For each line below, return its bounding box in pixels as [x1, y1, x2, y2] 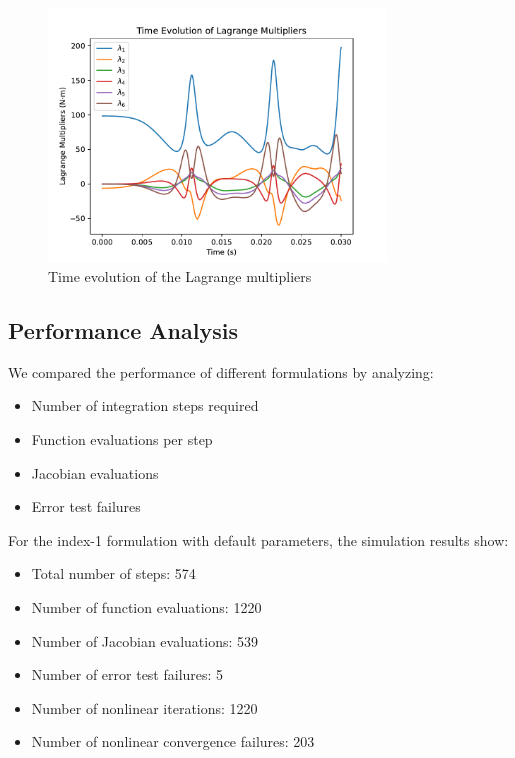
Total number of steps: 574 [31, 563, 196, 584]
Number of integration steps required [31, 395, 259, 416]
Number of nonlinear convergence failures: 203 [31, 731, 315, 752]
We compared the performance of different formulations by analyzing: [8, 361, 434, 382]
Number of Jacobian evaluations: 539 [31, 630, 259, 651]
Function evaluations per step [31, 428, 213, 449]
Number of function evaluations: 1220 [31, 596, 262, 617]
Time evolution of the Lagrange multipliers [48, 265, 312, 286]
